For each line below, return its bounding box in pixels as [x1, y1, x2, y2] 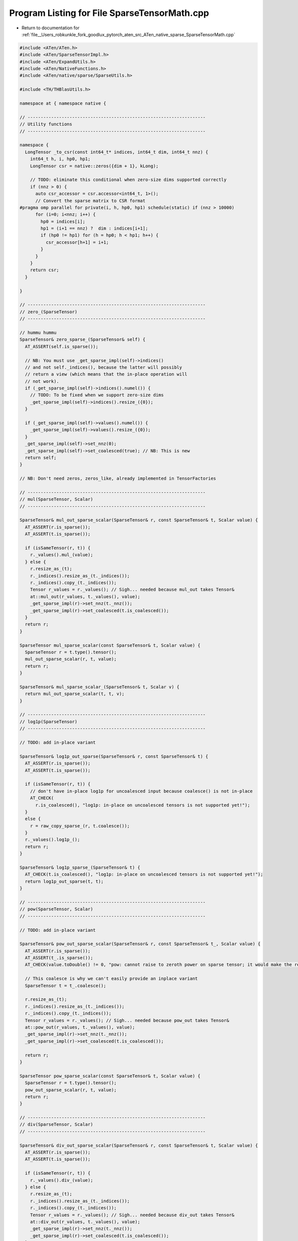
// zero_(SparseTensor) [19, 309, 78, 315]
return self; [25, 455, 57, 460]
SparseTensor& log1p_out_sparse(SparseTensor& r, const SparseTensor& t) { [19, 754, 209, 759]
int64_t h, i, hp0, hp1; [30, 156, 91, 162]
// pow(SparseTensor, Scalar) [19, 906, 93, 912]
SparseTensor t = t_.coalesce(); [25, 983, 106, 988]
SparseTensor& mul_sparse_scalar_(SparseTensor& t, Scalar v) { [19, 684, 180, 689]
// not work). [25, 378, 60, 384]
